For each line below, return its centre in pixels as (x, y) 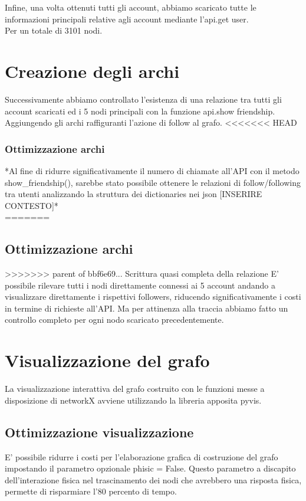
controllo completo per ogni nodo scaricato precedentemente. (114, 320)
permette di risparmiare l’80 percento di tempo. (91, 491)
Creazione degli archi (92, 71)
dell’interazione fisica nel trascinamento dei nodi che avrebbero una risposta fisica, (153, 479)
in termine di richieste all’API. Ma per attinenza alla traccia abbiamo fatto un (147, 308)
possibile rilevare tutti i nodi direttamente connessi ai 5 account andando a (140, 285)
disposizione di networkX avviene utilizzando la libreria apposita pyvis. (133, 400)
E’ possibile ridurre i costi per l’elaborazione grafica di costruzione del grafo (142, 456)
